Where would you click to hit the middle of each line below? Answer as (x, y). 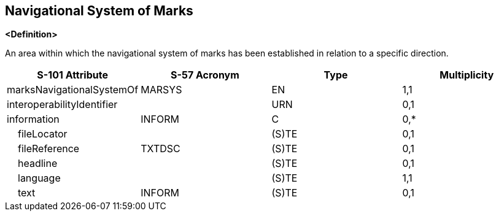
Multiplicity (467, 75)
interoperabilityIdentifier (62, 105)
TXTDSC (161, 149)
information (33, 119)
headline (38, 164)
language (39, 178)
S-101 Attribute (72, 75)
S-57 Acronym (205, 75)
